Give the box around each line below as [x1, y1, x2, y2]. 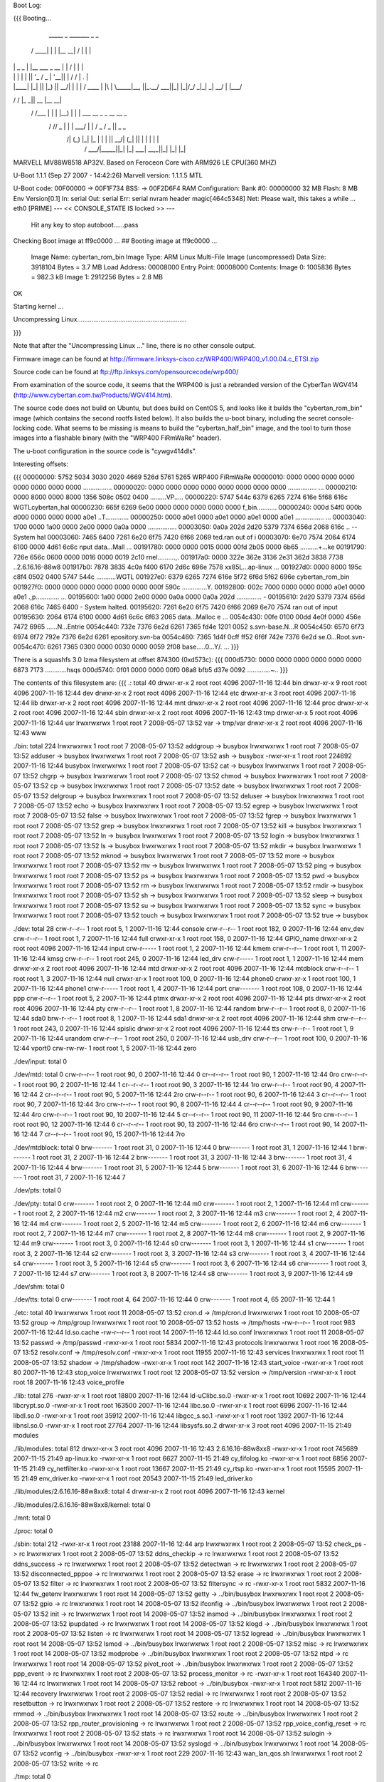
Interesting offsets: [13, 460, 69, 468]
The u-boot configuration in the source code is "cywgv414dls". [13, 446, 197, 455]
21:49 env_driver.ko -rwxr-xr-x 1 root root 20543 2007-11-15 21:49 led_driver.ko [21, 1474, 252, 1483]
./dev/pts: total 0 [13, 1186, 62, 1195]
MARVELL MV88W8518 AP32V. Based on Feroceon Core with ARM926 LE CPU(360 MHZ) [13, 158, 277, 167]
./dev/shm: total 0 [13, 1282, 65, 1290]
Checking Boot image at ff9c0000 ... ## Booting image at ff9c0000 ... [13, 237, 218, 245]
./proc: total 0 [13, 1526, 53, 1535]
